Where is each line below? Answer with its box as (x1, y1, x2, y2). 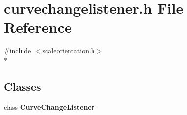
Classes (4, 78, 41, 94)
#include (4, 45, 31, 56)
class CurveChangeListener (4, 101, 95, 112)
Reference (4, 17, 72, 37)
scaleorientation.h (42, 45, 95, 56)
